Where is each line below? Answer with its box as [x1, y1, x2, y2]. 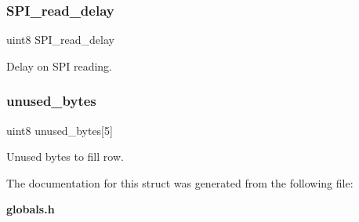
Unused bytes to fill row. [6, 148, 124, 165]
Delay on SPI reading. [6, 57, 113, 74]
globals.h [6, 201, 55, 217]
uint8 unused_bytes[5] [6, 122, 113, 138]
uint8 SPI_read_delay [6, 31, 114, 48]
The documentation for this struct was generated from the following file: [6, 174, 354, 191]
